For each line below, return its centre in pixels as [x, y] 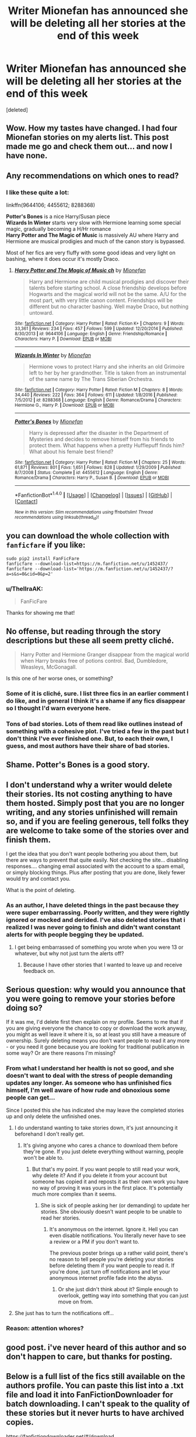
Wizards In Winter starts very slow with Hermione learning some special [93, 223]
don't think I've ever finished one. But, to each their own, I [90, 738]
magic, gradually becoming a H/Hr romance [59, 229]
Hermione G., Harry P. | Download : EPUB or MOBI [64, 406]
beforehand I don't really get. [49, 1134]
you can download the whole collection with [88, 536]
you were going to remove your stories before [91, 998]
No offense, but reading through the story [83, 631]
